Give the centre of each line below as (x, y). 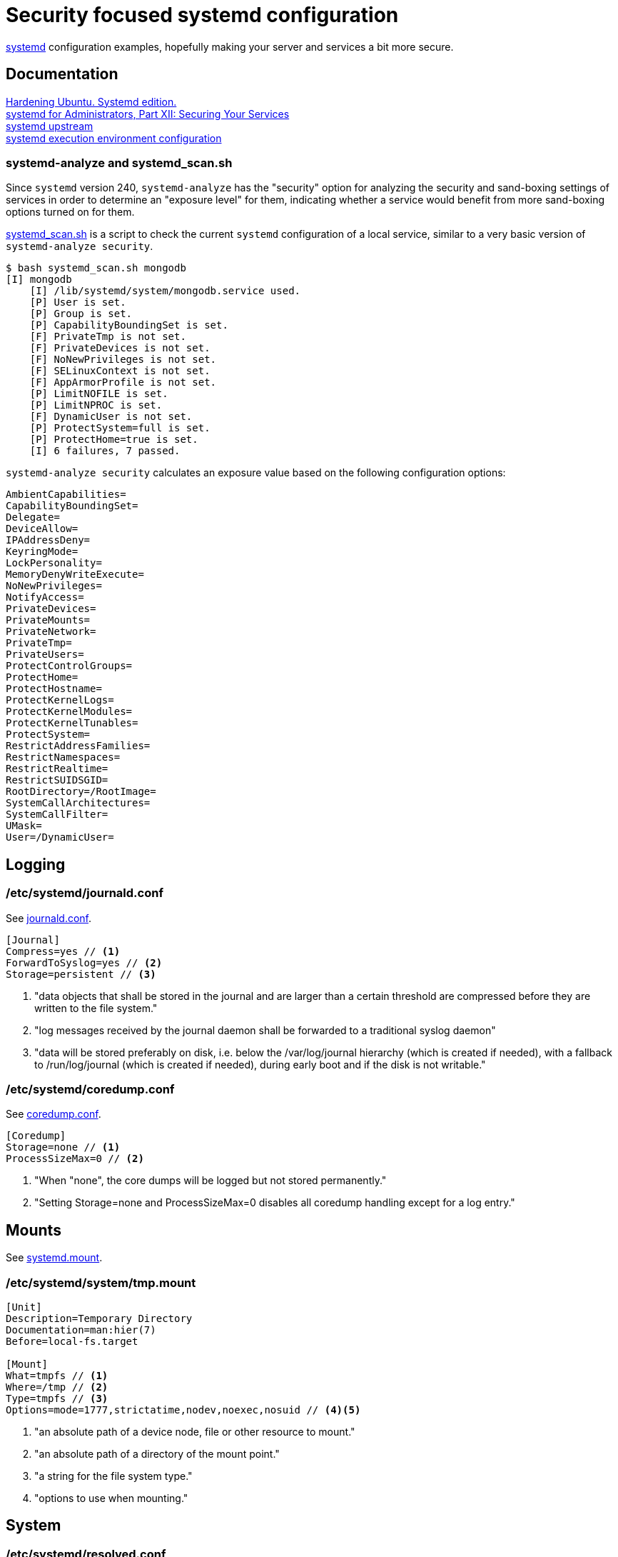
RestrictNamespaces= (63, 757)
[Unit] (24, 1307)
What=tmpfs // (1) (57, 1375)
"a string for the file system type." (113, 1476)
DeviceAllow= (42, 529)
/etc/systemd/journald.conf (85, 893)
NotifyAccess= (45, 597)
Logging (36, 864)
